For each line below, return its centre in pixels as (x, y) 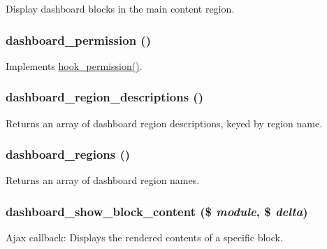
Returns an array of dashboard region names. (103, 180)
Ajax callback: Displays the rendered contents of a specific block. (144, 237)
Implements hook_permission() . (74, 65)
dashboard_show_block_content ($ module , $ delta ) (157, 211)
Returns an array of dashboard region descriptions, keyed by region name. (164, 123)
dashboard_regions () (68, 154)
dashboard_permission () (78, 40)
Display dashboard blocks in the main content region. (120, 8)
